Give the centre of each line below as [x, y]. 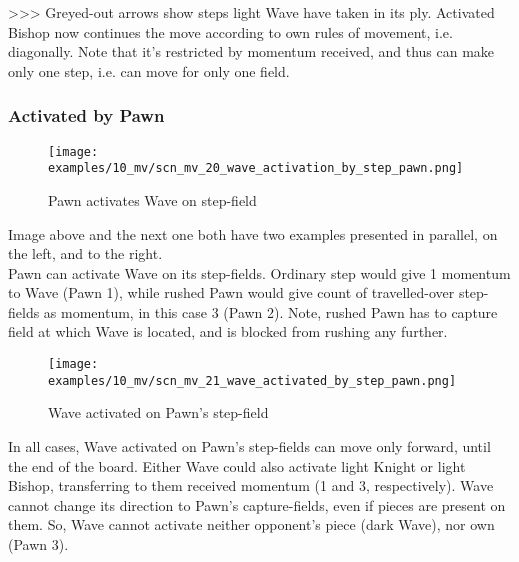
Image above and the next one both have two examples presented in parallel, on [253, 233]
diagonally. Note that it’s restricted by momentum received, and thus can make [251, 51]
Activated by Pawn [86, 115]
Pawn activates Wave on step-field [152, 199]
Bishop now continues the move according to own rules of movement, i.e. [230, 31]
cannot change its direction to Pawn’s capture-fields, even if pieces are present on [257, 504]
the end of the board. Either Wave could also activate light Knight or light [237, 465]
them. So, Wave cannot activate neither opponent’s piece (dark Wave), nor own [251, 524]
